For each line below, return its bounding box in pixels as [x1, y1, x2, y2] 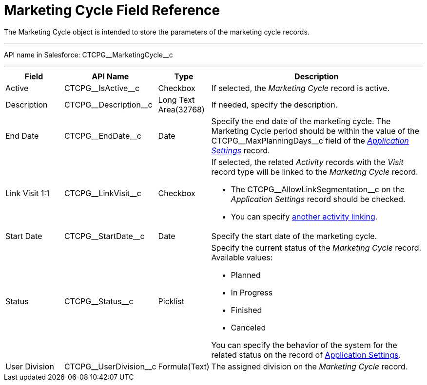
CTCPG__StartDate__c [64, 231, 145, 241]
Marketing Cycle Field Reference [4, 2, 220, 18]
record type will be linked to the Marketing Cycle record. [211, 166, 418, 177]
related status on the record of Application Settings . [211, 349, 401, 360]
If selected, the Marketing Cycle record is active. [211, 83, 390, 93]
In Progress [231, 287, 273, 297]
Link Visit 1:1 [5, 188, 50, 198]
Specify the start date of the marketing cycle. [211, 231, 377, 241]
